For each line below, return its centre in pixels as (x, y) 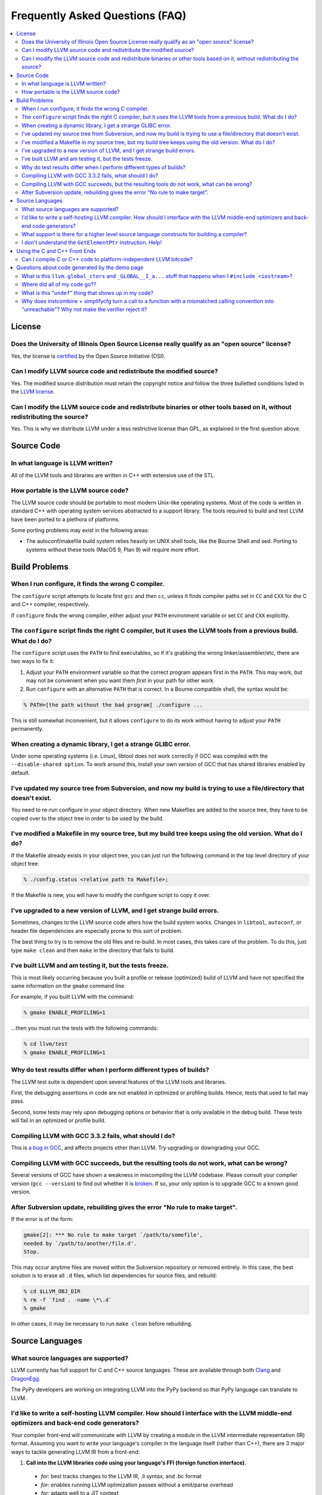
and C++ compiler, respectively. (50, 605)
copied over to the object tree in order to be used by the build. (87, 818)
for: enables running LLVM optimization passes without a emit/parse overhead (137, 1485)
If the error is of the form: (42, 1219)
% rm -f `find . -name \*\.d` (68, 1300)
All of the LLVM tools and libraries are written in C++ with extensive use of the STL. (113, 475)
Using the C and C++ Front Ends (56, 251)
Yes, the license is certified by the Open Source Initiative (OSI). (88, 356)
